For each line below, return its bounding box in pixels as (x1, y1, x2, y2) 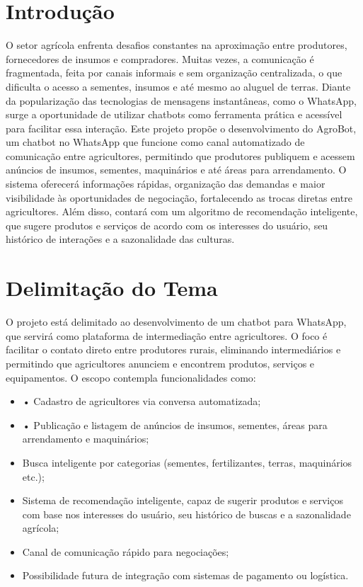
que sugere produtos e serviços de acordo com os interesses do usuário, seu (6, 217, 328, 232)
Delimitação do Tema (6, 273, 218, 302)
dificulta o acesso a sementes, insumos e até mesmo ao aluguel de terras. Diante (6, 79, 351, 93)
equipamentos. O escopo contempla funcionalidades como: (6, 370, 256, 384)
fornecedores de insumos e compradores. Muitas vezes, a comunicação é (6, 51, 314, 66)
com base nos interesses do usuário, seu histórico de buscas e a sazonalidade (22, 506, 351, 521)
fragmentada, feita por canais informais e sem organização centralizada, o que (6, 65, 342, 80)
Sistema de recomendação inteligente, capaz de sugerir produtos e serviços (22, 493, 343, 508)
